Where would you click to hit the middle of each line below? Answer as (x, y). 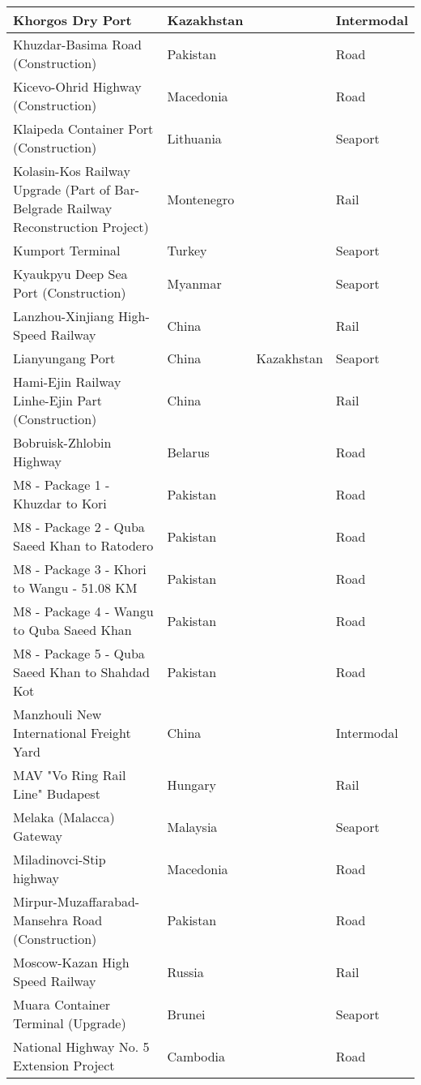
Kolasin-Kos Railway (72, 171)
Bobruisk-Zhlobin (62, 442)
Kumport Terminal (67, 250)
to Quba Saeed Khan (72, 630)
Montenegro (201, 199)
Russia (185, 971)
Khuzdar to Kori (60, 503)
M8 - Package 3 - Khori (80, 569)
